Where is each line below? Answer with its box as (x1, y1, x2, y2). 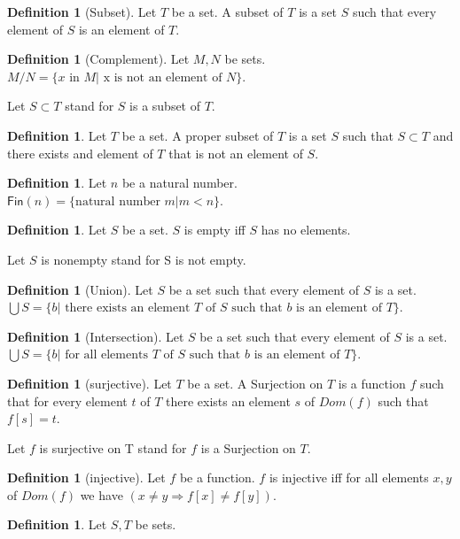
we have (80, 485, 123, 504)
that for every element (7, 391, 128, 410)
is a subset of (129, 96, 201, 115)
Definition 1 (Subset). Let (7, 3, 157, 20)
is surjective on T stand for (39, 438, 187, 457)
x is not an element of (103, 71, 222, 84)
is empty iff (183, 220, 246, 239)
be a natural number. (121, 173, 238, 192)
